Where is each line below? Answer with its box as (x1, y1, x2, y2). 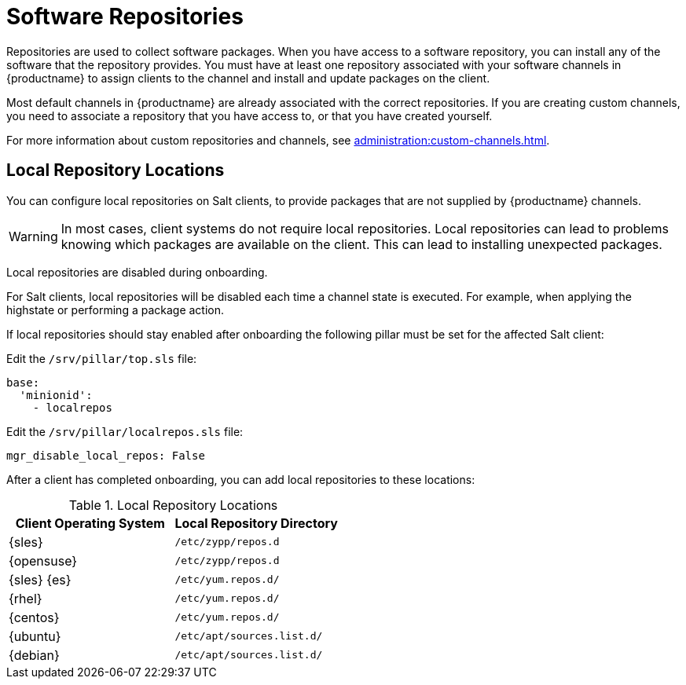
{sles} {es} (9, 571, 72, 588)
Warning (9, 228, 58, 244)
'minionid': (19, 388, 93, 401)
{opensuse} (9, 552, 78, 569)
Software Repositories (6, 3, 244, 30)
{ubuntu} (9, 628, 61, 644)
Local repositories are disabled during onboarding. (6, 265, 268, 279)
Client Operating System (15, 515, 165, 531)
